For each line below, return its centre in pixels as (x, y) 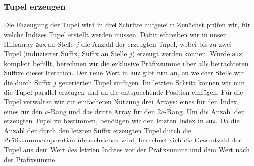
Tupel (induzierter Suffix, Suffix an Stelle (66, 53)
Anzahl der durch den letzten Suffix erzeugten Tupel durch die (98, 130)
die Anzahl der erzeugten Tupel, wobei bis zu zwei (156, 44)
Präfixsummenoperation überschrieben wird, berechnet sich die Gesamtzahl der (123, 140)
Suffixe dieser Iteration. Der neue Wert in (66, 73)
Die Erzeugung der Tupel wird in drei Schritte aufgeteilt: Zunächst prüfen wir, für (127, 25)
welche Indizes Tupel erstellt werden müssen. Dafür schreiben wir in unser (115, 34)
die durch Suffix (28, 82)
